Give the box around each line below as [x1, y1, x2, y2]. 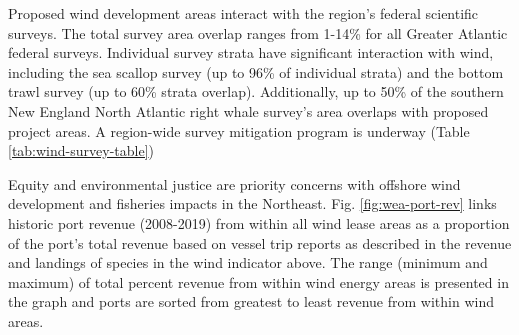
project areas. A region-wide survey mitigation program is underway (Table [8, 120, 470, 141]
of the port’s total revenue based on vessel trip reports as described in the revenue [8, 232, 512, 253]
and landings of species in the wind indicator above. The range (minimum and [8, 252, 488, 273]
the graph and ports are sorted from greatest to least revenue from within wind [8, 291, 494, 312]
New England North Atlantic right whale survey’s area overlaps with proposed [8, 100, 489, 121]
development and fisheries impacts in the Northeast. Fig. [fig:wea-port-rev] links [8, 193, 497, 214]
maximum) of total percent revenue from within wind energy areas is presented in [8, 271, 509, 292]
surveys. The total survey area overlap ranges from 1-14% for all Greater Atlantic [8, 22, 508, 43]
